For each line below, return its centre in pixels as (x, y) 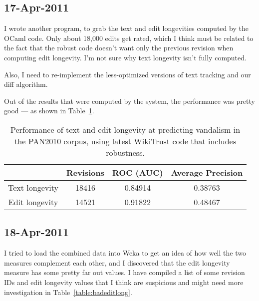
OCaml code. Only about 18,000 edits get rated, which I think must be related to (129, 38)
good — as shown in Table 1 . (49, 111)
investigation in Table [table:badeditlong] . (68, 292)
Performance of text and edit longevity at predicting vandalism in (126, 129)
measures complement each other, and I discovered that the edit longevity (117, 262)
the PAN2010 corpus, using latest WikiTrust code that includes (126, 141)
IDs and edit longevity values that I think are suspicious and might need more (124, 282)
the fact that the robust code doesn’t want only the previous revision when (119, 48)
